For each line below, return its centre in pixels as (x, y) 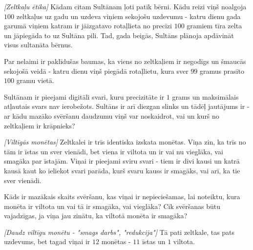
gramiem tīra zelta (214, 26)
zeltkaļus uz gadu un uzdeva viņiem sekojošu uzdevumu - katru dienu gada (128, 16)
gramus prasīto (222, 71)
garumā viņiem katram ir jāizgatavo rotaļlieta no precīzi (88, 26)
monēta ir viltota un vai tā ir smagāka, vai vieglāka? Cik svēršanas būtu (112, 206)
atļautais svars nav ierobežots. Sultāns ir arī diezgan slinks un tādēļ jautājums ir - (127, 106)
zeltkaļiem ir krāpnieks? (40, 125)
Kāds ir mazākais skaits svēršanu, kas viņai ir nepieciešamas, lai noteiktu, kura (122, 197)
